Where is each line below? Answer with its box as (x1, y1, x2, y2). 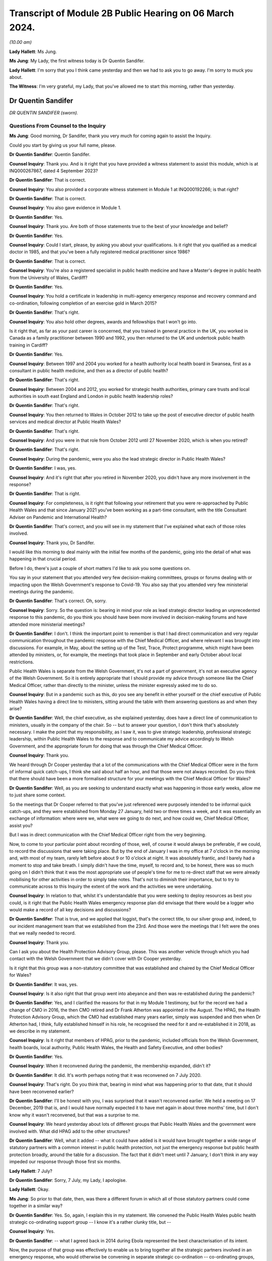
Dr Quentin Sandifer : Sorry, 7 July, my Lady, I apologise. (9, 1177, 127, 1183)
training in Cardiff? (9, 342, 48, 348)
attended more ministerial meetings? (9, 621, 85, 627)
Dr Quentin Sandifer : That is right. (9, 491, 81, 497)
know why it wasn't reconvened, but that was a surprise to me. (9, 1112, 140, 1118)
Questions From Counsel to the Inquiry (9, 122, 106, 129)
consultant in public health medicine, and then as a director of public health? (9, 367, 168, 373)
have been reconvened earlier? (9, 1088, 74, 1095)
